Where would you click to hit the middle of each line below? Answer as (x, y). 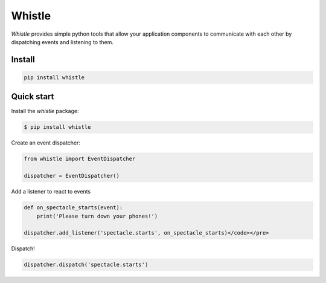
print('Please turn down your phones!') (97, 216)
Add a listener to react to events (51, 192)
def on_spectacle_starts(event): (73, 208)
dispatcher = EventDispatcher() (72, 176)
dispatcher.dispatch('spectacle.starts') (86, 265)
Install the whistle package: (45, 111)
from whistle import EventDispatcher (80, 159)
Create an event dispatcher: (46, 143)
